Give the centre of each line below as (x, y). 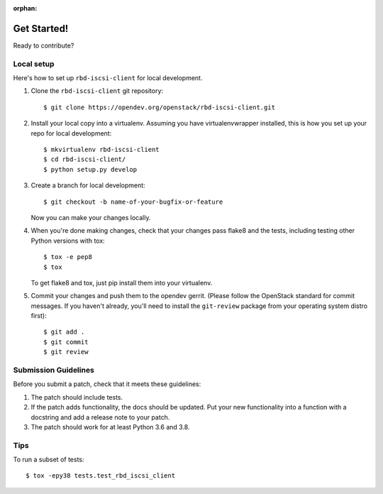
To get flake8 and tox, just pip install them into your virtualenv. (122, 282)
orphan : (25, 8)
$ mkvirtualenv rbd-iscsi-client (101, 149)
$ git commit (66, 342)
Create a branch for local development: (88, 185)
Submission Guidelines (54, 370)
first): (39, 316)
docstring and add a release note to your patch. (100, 417)
